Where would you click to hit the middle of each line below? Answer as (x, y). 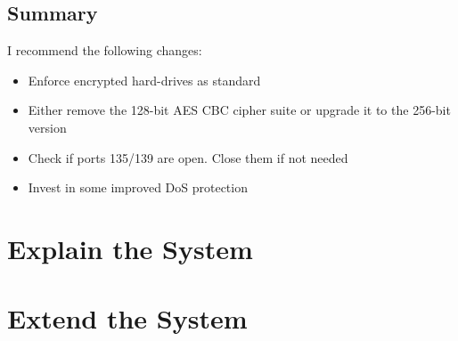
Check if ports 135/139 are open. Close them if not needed (188, 157)
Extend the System (127, 318)
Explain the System (130, 248)
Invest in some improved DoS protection (138, 187)
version (47, 127)
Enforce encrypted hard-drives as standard (144, 80)
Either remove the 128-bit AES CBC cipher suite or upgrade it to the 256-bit (239, 110)
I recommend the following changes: (105, 50)
